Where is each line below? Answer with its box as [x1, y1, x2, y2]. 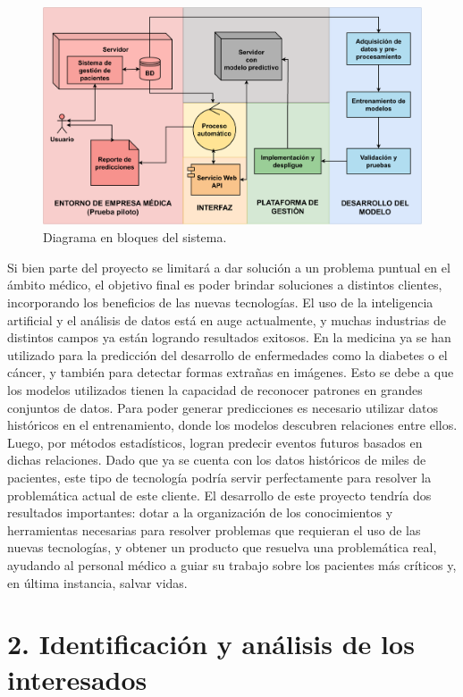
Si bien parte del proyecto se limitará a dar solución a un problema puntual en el [7, 257, 450, 276]
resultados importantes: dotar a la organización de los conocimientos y [7, 503, 393, 522]
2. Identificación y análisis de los [7, 626, 415, 662]
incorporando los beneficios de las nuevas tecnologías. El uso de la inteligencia [7, 293, 434, 312]
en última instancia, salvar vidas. [7, 573, 188, 592]
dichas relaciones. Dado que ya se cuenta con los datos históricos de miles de [7, 450, 426, 469]
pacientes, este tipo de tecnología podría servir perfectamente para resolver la [7, 468, 432, 487]
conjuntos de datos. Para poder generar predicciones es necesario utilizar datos [7, 398, 438, 416]
